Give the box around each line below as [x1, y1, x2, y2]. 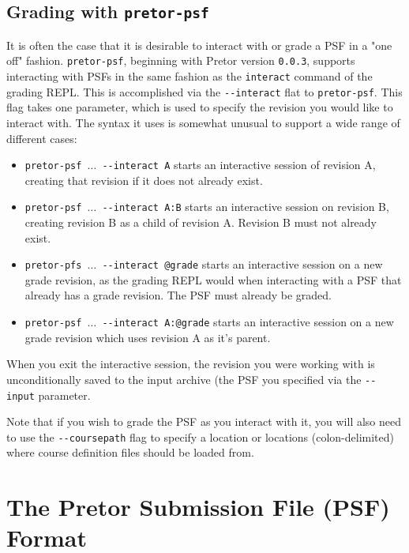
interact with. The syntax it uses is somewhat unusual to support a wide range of [6, 114, 400, 130]
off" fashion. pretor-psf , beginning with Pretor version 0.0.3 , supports [6, 52, 355, 69]
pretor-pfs [24, 260, 82, 272]
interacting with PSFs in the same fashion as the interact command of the [6, 68, 373, 85]
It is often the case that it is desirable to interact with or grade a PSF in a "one [6, 36, 392, 53]
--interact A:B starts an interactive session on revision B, [102, 198, 389, 215]
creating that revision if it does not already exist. [24, 171, 263, 188]
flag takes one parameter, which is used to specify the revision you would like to [6, 99, 393, 115]
